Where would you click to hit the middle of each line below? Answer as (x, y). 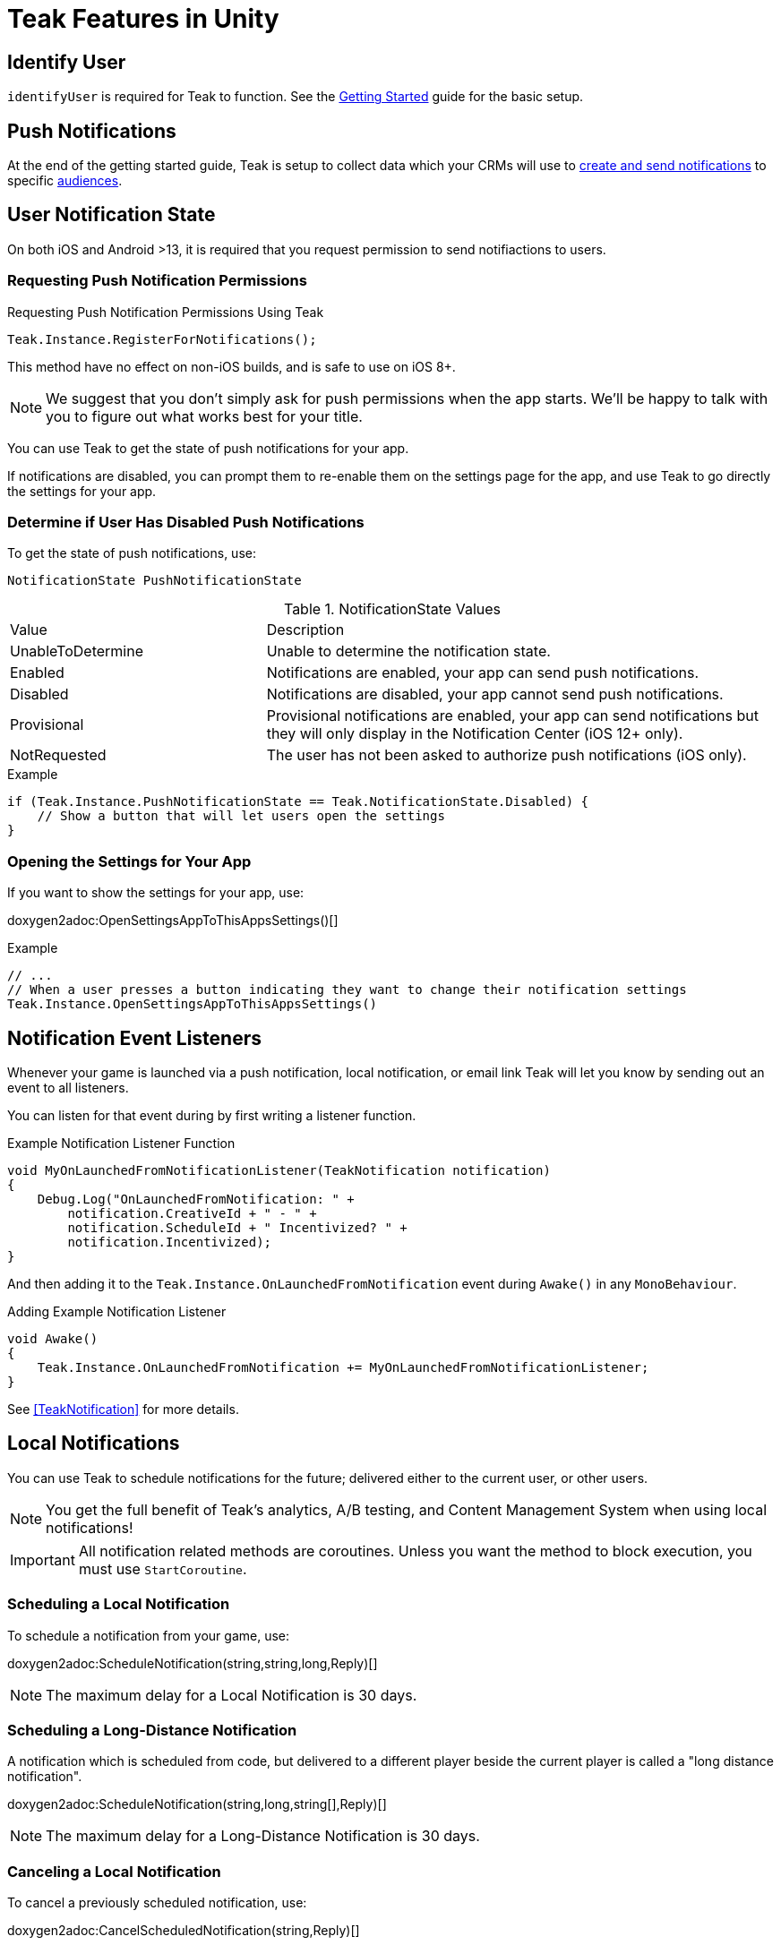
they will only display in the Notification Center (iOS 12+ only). (475, 734)
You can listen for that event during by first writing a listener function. (212, 1115)
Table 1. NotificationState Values (392, 609)
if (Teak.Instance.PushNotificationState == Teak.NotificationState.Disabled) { (298, 802)
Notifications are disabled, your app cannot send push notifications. (495, 694)
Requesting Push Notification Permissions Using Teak (166, 312)
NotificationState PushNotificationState (154, 581)
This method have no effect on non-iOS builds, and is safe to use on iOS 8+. (232, 366)
